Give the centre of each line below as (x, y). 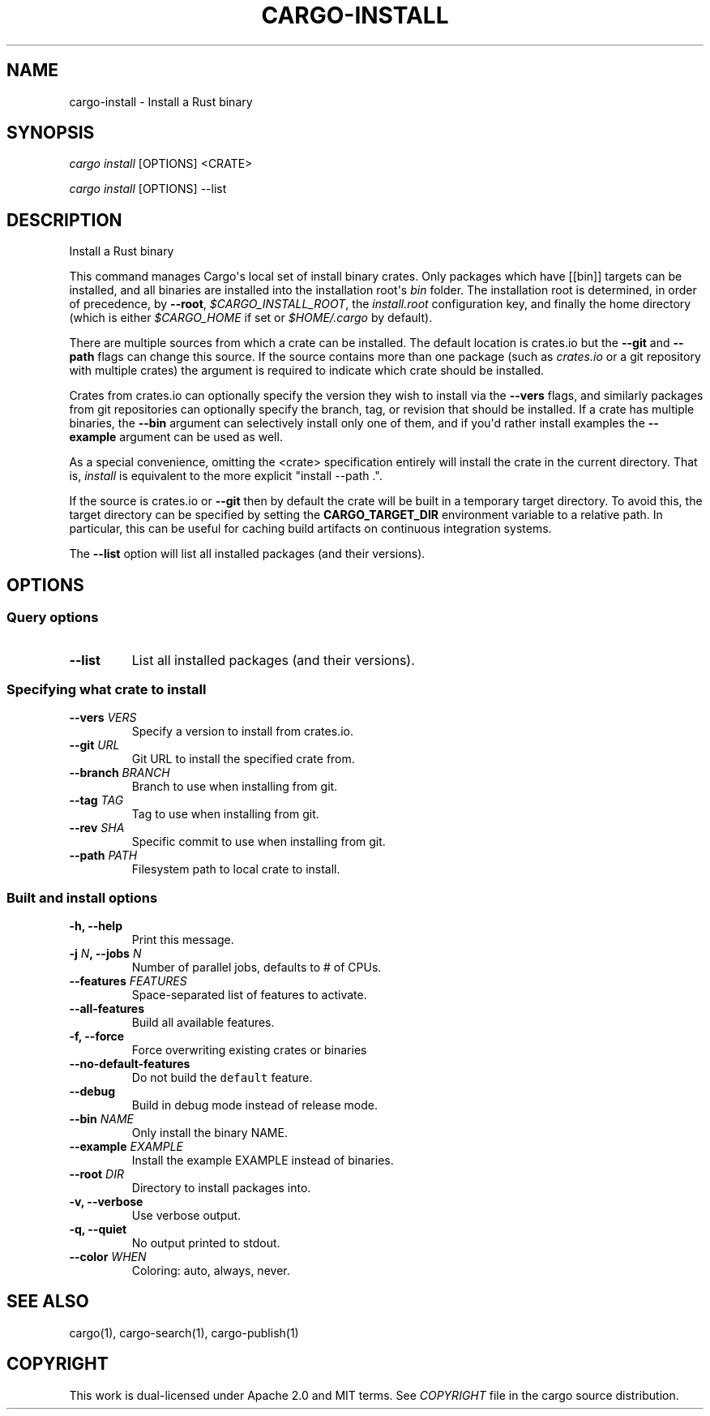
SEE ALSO (48, 1302)
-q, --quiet (98, 1229)
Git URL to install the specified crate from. (243, 759)
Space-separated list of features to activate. (249, 995)
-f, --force (97, 1036)
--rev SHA (97, 828)
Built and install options (82, 897)
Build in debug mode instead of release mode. (254, 1105)
